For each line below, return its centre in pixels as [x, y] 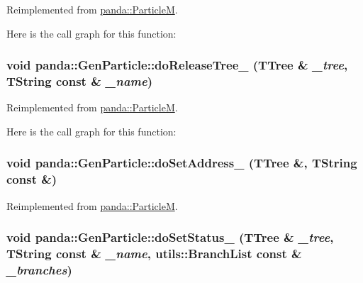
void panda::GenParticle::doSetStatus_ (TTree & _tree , [170, 237]
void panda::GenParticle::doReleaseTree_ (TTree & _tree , [177, 65]
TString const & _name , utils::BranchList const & [154, 254]
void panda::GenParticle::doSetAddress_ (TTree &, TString [182, 163]
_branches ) [39, 270]
